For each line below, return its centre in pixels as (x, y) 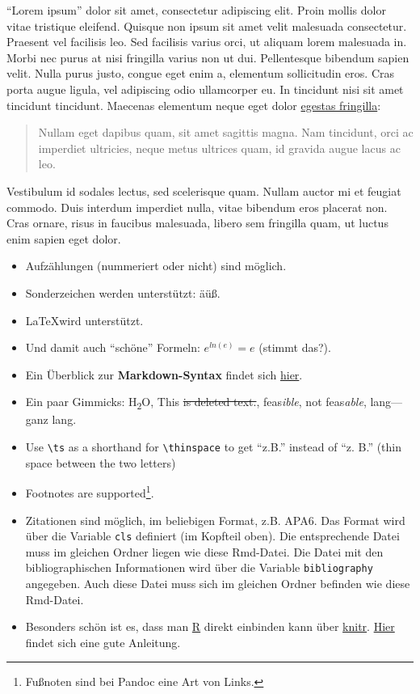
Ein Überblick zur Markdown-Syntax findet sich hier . (164, 374)
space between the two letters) (101, 462)
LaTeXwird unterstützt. (84, 320)
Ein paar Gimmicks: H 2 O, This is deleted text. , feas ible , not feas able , (196, 403)
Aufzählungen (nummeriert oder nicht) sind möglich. (156, 266)
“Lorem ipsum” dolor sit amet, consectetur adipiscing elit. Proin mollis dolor (196, 10)
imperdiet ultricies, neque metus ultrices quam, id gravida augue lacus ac (219, 148)
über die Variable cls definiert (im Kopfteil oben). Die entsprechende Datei (212, 536)
